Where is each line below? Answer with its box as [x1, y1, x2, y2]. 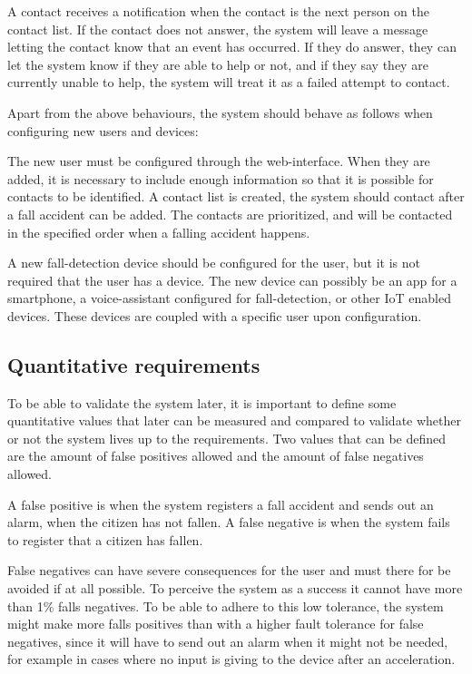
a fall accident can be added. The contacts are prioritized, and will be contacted [7, 204, 453, 223]
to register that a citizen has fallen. [7, 530, 203, 549]
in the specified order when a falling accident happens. [7, 222, 310, 241]
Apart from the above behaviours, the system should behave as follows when [7, 103, 433, 122]
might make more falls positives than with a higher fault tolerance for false [7, 614, 424, 633]
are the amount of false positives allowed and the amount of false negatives [7, 446, 424, 465]
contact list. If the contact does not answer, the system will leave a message [7, 19, 428, 38]
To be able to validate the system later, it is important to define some [7, 393, 397, 412]
